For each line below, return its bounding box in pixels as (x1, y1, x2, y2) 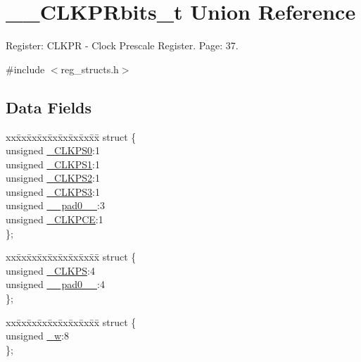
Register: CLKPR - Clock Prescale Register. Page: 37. (6, 38, 239, 53)
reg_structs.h (61, 61, 119, 76)
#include (6, 61, 45, 76)
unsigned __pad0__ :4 (6, 277, 105, 292)
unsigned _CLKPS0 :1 (6, 143, 100, 158)
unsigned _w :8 (6, 328, 69, 343)
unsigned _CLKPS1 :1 (6, 156, 100, 171)
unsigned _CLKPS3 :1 (6, 184, 100, 199)
